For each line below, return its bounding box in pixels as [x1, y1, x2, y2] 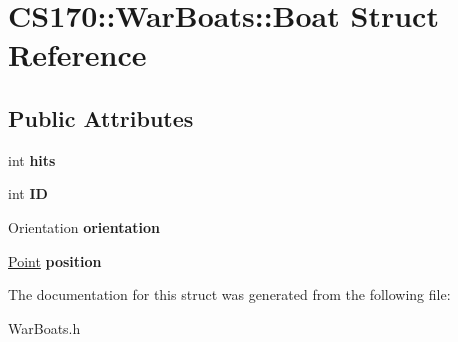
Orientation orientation [8, 216, 160, 237]
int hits [8, 149, 56, 170]
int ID [8, 183, 48, 204]
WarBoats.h [8, 317, 81, 338]
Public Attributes [8, 102, 194, 133]
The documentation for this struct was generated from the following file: [8, 284, 451, 305]
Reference [8, 34, 147, 75]
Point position [8, 250, 102, 271]
